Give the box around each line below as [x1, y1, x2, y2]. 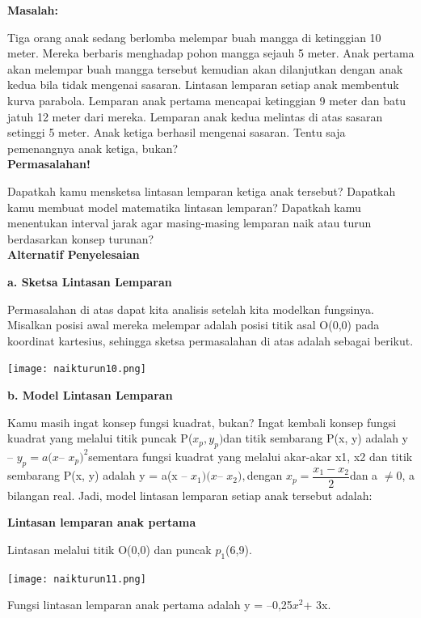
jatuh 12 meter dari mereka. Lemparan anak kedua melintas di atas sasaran [7, 108, 383, 125]
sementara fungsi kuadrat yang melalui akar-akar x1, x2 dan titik [88, 447, 413, 464]
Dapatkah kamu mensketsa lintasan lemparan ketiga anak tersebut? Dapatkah [7, 182, 396, 199]
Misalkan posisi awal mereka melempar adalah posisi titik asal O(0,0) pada [7, 316, 380, 333]
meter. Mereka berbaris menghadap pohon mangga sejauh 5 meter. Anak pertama [7, 44, 415, 61]
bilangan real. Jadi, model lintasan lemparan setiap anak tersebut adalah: [7, 486, 373, 503]
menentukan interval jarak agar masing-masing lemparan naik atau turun [7, 214, 372, 231]
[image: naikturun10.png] [7, 363, 146, 375]
